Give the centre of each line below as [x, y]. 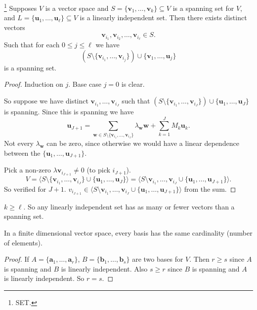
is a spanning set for [203, 8]
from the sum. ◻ [210, 189]
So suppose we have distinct [46, 101]
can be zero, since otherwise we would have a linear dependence [143, 143]
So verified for [25, 189]
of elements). [23, 242]
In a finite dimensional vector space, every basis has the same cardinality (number [128, 232]
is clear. [133, 84]
